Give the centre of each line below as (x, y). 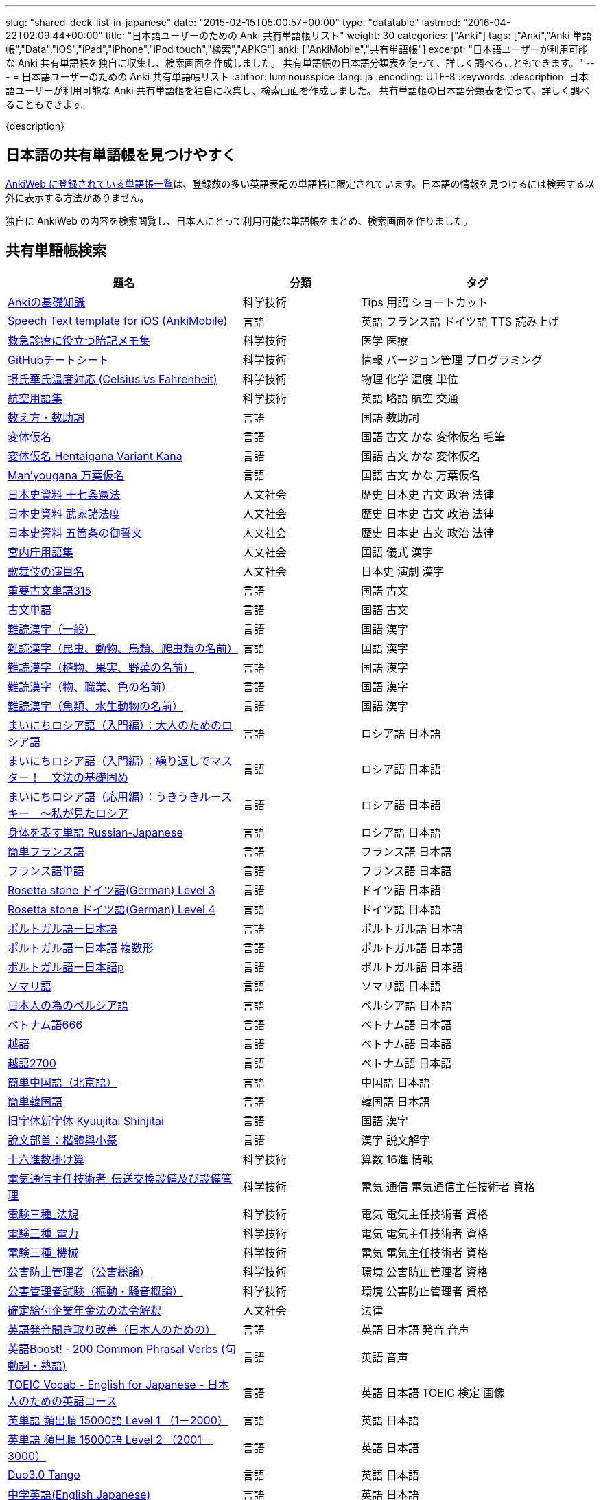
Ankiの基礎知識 (47, 302)
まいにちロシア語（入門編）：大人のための (115, 725)
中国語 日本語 (396, 1082)
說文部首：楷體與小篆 (63, 1140)
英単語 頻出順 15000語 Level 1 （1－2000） (118, 1420)
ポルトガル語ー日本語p (66, 967)
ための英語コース (73, 1401)
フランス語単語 (46, 871)
